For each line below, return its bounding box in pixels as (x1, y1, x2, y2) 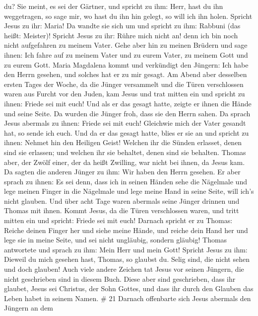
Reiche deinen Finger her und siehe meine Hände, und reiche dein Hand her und (4, 225, 248, 235)
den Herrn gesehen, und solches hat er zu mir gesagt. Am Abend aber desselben (4, 69, 247, 79)
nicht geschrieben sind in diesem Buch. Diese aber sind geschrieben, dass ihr (4, 273, 236, 284)
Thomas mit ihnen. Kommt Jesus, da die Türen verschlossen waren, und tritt (4, 205, 239, 216)
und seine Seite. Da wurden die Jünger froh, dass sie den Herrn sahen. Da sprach (4, 108, 251, 118)
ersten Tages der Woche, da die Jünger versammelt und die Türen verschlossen (4, 79, 244, 89)
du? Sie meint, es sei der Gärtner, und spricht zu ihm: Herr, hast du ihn (4, 1, 223, 11)
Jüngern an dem (4, 303, 54, 313)
